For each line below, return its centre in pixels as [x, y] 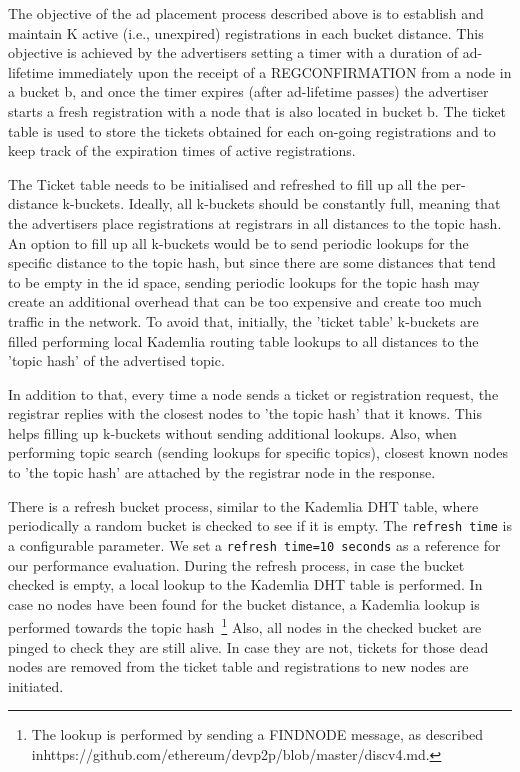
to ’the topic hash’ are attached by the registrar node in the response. [222, 472]
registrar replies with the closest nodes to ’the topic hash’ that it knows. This [245, 413]
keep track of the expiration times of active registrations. [182, 150]
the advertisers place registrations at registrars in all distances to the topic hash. [255, 222]
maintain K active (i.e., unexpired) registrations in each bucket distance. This [246, 32]
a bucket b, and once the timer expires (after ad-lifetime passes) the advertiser [248, 91]
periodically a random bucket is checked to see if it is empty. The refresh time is [260, 525]
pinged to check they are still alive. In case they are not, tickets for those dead [248, 646]
